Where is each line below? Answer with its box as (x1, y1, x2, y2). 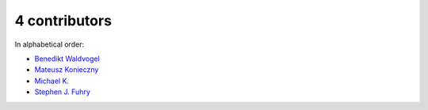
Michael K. (34, 76, 70, 85)
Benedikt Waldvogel (34, 54, 101, 63)
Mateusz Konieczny (34, 65, 99, 74)
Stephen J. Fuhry (34, 87, 91, 97)
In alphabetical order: (14, 40, 85, 49)
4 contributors (14, 12, 113, 29)
